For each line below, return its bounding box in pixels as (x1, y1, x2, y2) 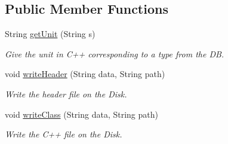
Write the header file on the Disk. (5, 87, 127, 100)
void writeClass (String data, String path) (5, 108, 158, 120)
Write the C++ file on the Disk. (5, 128, 122, 140)
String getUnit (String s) (5, 27, 95, 40)
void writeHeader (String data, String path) (5, 68, 165, 80)
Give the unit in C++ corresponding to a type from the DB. (5, 47, 224, 60)
